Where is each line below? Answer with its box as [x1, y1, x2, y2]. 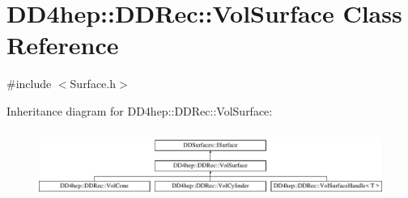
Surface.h [70, 75, 117, 92]
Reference [6, 28, 119, 61]
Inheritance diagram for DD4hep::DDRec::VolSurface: [6, 102, 273, 119]
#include [6, 75, 52, 92]
